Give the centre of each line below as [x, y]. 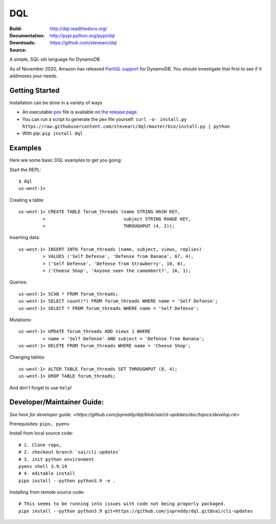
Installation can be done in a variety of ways [56, 103]
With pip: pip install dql [52, 133]
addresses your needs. [34, 76]
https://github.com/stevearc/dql [83, 43]
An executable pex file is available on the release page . [80, 112]
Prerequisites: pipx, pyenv [40, 423]
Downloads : [22, 43]
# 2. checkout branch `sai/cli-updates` [70, 452]
